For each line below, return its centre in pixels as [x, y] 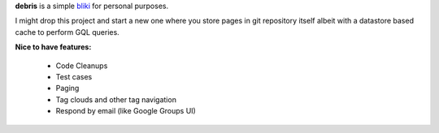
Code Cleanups [82, 66]
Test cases [74, 76]
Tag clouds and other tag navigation [116, 99]
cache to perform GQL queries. [67, 32]
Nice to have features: [53, 47]
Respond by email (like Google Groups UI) [126, 111]
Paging [67, 88]
